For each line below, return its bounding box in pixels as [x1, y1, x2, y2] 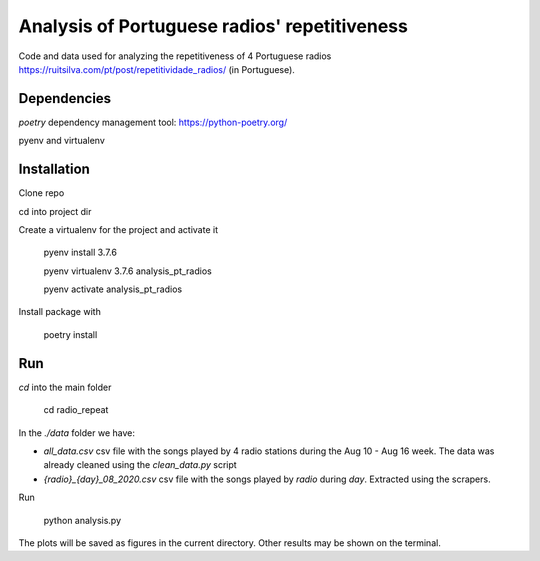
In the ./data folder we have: [18, 426, 135, 439]
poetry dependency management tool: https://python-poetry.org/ [18, 116, 288, 128]
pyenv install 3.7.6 [43, 246, 117, 259]
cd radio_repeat [43, 404, 109, 416]
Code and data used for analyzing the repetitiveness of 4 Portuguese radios [18, 50, 332, 62]
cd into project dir [18, 205, 92, 217]
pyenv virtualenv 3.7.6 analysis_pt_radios [43, 265, 212, 277]
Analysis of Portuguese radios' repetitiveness [18, 15, 409, 37]
